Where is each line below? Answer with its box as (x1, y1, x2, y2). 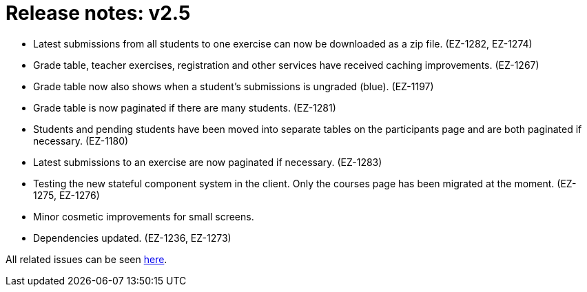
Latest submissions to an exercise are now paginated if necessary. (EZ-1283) (33, 156, 382, 168)
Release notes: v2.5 (6, 1, 191, 25)
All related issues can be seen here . (6, 253, 167, 265)
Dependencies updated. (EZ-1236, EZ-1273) (33, 231, 231, 244)
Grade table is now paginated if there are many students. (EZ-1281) (33, 101, 336, 114)
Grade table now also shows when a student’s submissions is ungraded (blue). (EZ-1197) (33, 80, 434, 92)
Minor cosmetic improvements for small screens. (33, 210, 254, 222)
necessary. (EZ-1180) (33, 134, 129, 147)
